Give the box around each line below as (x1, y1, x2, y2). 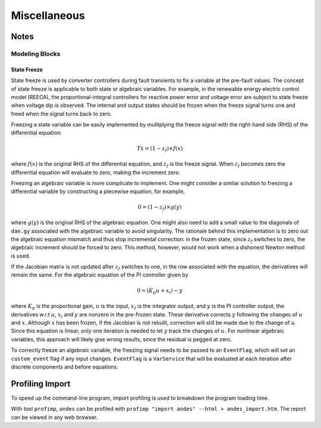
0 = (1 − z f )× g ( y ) (137, 204, 182, 212)
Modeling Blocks (11, 49, 61, 58)
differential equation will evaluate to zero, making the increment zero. (11, 169, 181, 176)
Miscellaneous (11, 9, 86, 22)
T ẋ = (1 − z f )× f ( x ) (137, 145, 183, 153)
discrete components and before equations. (11, 363, 118, 370)
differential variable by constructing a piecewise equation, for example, (11, 188, 185, 195)
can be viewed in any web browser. (11, 413, 98, 421)
